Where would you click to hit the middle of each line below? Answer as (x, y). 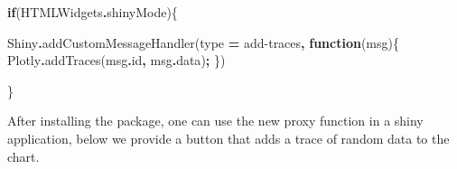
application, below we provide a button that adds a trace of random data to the (228, 138)
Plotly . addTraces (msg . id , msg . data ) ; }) (117, 60)
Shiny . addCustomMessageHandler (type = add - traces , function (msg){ (203, 42)
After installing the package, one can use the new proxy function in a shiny (215, 121)
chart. (23, 156)
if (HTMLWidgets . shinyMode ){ (93, 12)
